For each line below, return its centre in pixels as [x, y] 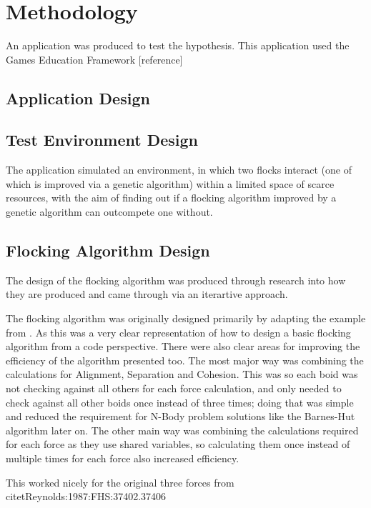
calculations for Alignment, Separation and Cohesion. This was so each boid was [182, 374]
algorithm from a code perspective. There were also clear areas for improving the [183, 346]
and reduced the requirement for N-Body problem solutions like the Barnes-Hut [180, 416]
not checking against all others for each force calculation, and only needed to [174, 388]
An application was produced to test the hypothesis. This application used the [178, 45]
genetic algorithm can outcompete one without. [109, 212]
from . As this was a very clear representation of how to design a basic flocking [178, 332]
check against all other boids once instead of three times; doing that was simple [180, 402]
